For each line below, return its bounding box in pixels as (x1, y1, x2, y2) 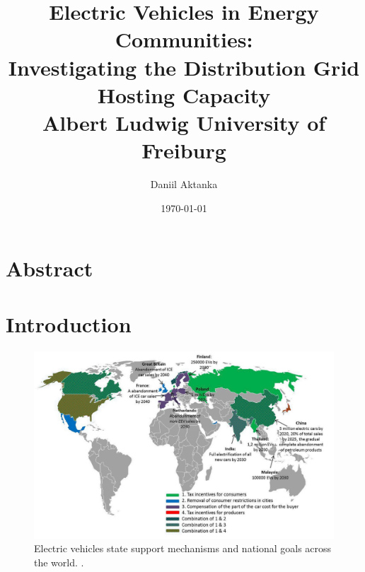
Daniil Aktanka (150, 177, 218, 192)
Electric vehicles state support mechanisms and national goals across (34, 541, 332, 556)
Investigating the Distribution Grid (8, 52, 360, 81)
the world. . (34, 554, 84, 569)
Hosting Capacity (97, 80, 271, 109)
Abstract (6, 254, 93, 283)
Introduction (6, 309, 132, 338)
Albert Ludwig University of (42, 107, 326, 136)
